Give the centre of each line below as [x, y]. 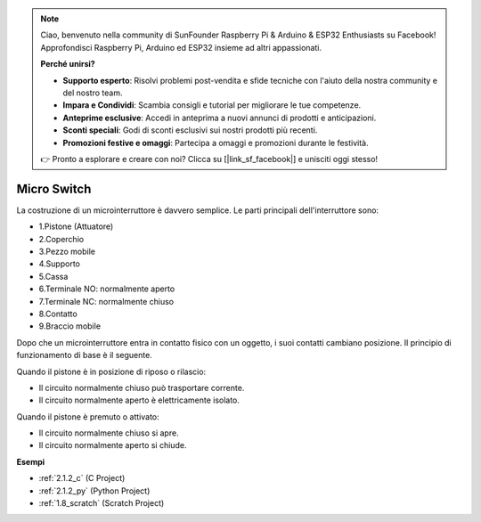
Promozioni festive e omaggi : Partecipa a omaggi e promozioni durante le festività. [216, 143]
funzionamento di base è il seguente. [85, 355]
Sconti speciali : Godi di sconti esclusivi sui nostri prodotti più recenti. [190, 130]
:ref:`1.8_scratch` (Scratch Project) [102, 503]
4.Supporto [59, 264]
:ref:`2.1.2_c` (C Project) [82, 478]
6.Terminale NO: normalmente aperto [107, 289]
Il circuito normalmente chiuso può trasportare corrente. [142, 387]
